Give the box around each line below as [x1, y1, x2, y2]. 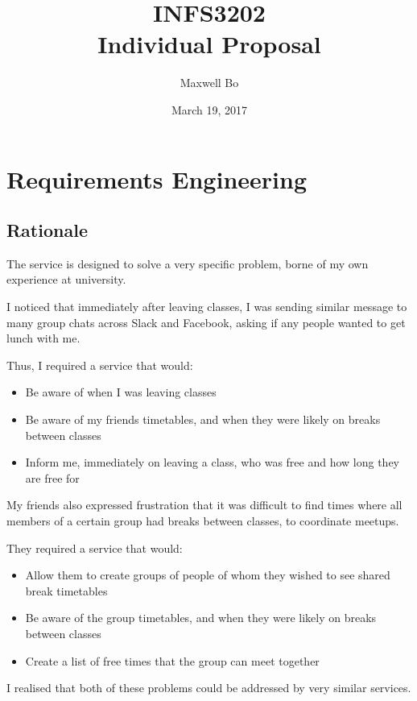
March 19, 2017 [171, 101, 248, 118]
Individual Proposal [97, 27, 321, 60]
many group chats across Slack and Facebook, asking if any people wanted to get [6, 313, 406, 330]
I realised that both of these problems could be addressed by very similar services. [6, 679, 411, 696]
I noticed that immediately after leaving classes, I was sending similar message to [6, 298, 407, 315]
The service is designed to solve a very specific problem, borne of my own [6, 255, 369, 272]
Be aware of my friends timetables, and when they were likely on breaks [25, 411, 381, 428]
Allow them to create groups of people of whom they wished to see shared [25, 566, 390, 583]
